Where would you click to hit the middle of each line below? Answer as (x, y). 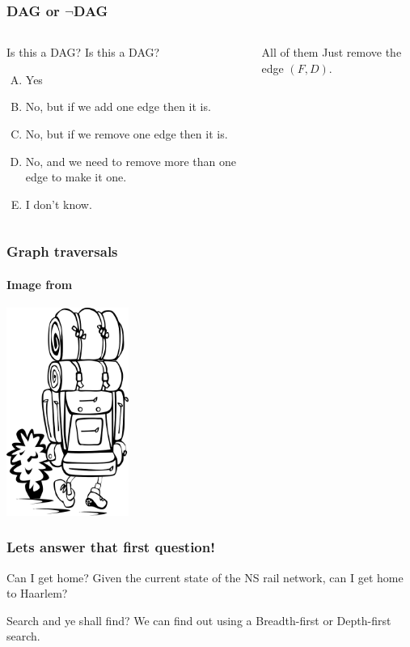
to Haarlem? (37, 593)
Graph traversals (62, 251)
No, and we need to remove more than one (131, 161)
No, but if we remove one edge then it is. (127, 134)
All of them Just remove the (332, 52)
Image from (40, 284)
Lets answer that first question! (111, 547)
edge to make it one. (76, 177)
